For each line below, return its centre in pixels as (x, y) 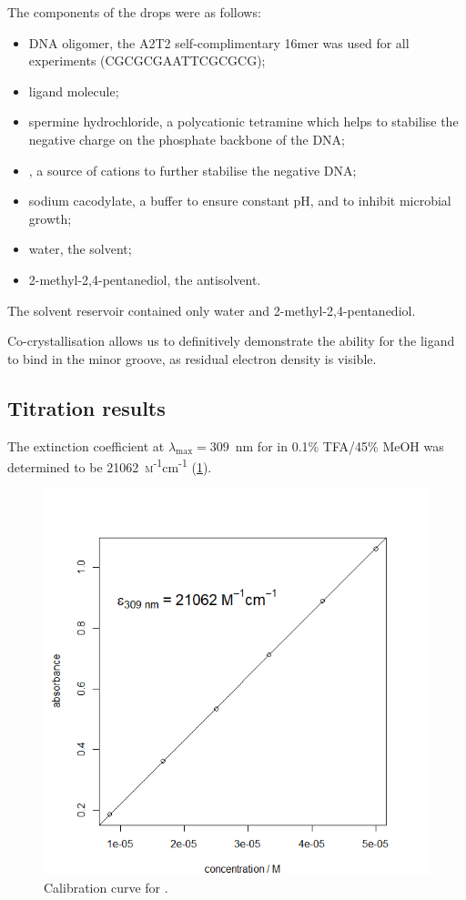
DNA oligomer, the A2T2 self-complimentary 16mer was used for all (219, 42)
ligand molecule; (74, 91)
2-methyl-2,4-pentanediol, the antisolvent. (145, 279)
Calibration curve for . (106, 887)
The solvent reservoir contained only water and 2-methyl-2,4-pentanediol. (212, 310)
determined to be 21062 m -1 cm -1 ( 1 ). (110, 465)
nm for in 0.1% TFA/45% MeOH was (339, 445)
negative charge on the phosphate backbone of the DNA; (187, 139)
